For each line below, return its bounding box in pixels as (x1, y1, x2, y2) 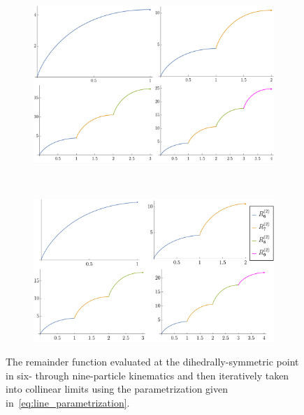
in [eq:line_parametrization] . (6, 395, 130, 409)
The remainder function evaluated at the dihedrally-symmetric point (6, 354, 299, 369)
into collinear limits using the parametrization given (6, 382, 229, 396)
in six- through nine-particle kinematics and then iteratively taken (6, 368, 289, 382)
